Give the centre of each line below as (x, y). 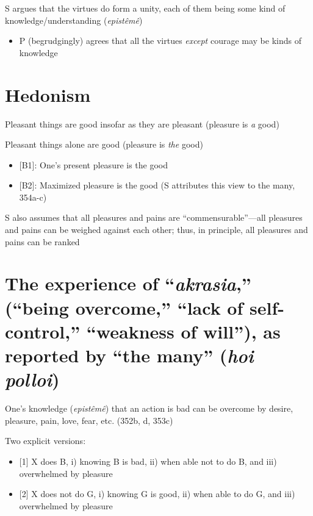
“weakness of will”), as (183, 331)
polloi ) (32, 379)
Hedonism (48, 94)
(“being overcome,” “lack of (124, 307)
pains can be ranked (42, 241)
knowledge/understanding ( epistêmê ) (74, 20)
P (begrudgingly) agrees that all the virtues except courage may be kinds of (160, 41)
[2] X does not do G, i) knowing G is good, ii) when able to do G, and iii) (157, 494)
